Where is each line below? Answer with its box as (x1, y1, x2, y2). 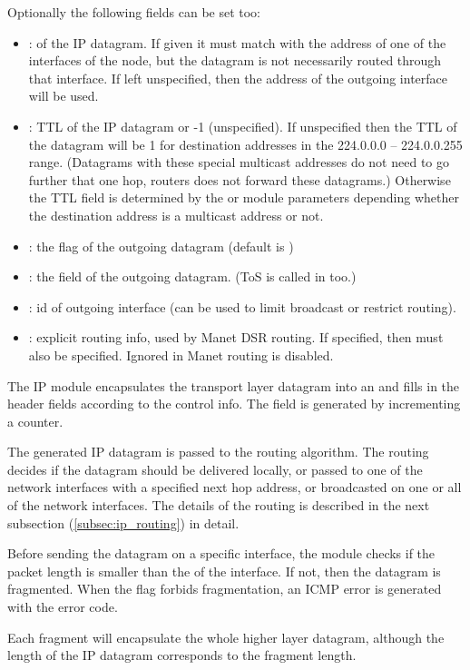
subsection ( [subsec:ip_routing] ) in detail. (7, 513, 240, 532)
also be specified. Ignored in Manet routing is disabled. (28, 345, 334, 364)
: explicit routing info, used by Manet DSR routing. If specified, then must (28, 328, 444, 347)
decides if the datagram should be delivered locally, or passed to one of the (7, 459, 423, 478)
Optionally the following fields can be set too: (7, 3, 261, 21)
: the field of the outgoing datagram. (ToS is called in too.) (28, 267, 357, 286)
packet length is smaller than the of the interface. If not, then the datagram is (7, 561, 441, 580)
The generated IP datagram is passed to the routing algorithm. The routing (7, 442, 429, 461)
